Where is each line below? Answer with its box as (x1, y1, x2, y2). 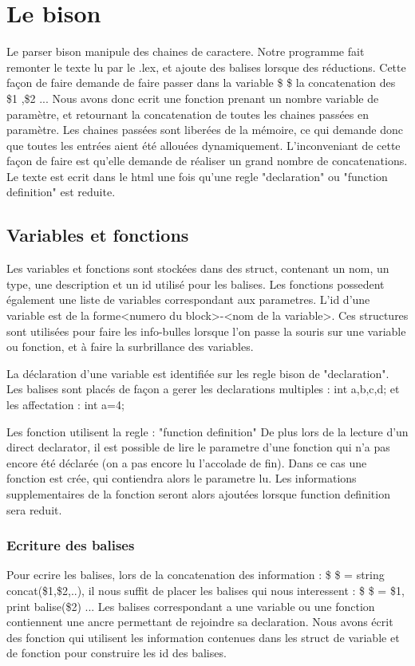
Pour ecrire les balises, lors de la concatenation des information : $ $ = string (6, 566, 385, 583)
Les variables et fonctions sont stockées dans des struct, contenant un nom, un (6, 260, 389, 277)
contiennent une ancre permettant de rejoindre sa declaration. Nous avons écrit (6, 613, 393, 630)
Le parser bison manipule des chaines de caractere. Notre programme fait (6, 43, 365, 60)
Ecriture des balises (6, 535, 135, 555)
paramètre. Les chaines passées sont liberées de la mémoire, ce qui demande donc (6, 121, 404, 138)
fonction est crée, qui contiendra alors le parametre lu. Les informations (6, 470, 357, 487)
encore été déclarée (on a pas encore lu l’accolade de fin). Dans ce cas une (6, 454, 367, 471)
